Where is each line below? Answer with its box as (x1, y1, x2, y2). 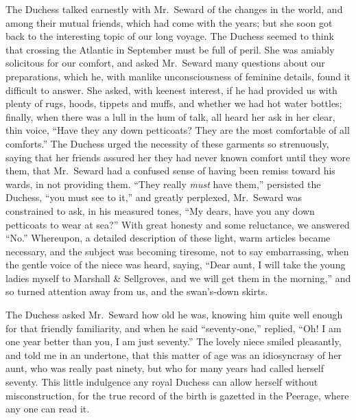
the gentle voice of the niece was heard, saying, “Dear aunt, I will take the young (5, 257, 346, 272)
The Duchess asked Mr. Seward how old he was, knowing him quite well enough (5, 307, 343, 322)
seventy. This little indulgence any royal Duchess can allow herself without (5, 375, 318, 389)
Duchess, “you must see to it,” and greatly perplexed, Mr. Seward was (5, 190, 302, 205)
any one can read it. (5, 401, 90, 416)
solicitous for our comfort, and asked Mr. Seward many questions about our (5, 56, 325, 70)
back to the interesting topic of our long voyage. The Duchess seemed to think (5, 29, 334, 43)
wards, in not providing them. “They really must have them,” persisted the (5, 176, 321, 191)
